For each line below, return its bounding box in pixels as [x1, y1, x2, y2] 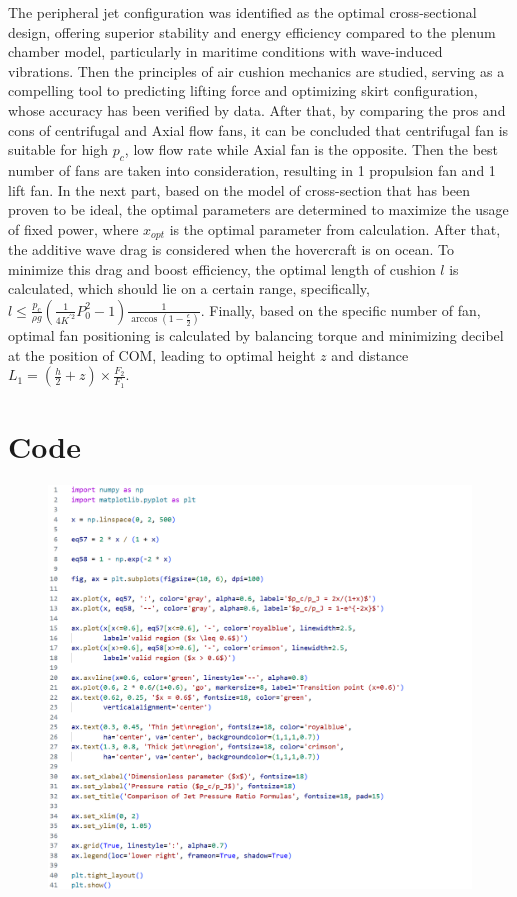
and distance [331, 344, 409, 365]
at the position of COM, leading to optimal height [8, 344, 316, 365]
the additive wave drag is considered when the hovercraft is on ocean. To [8, 239, 455, 260]
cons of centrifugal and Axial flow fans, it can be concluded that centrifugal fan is [8, 119, 509, 140]
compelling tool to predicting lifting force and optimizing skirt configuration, [8, 80, 478, 101]
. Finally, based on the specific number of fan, [200, 299, 481, 320]
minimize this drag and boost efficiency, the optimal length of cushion [8, 258, 436, 279]
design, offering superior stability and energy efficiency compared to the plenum [8, 21, 496, 42]
